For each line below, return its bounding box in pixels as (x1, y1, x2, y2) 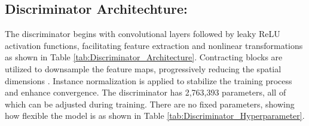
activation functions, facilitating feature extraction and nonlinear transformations (5, 39, 303, 51)
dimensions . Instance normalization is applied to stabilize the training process (5, 74, 292, 87)
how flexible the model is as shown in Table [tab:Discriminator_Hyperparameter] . (5, 109, 305, 122)
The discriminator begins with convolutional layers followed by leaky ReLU (5, 27, 280, 40)
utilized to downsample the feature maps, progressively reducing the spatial (5, 62, 282, 75)
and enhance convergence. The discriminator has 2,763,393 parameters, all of (5, 86, 286, 99)
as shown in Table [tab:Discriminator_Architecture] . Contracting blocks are (5, 51, 283, 63)
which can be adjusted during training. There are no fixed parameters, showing (5, 97, 295, 110)
